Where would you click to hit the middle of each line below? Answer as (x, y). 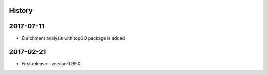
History (21, 11)
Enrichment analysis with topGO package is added (73, 38)
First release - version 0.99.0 (51, 64)
